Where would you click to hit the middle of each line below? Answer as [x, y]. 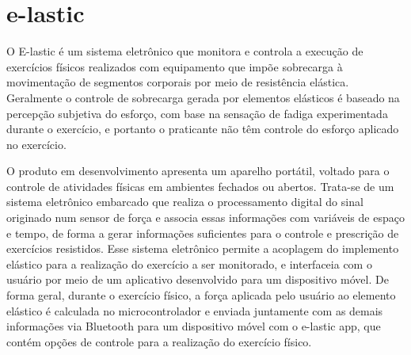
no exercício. [36, 144]
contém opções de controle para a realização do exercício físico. [159, 341]
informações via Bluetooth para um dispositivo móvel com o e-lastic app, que [194, 326]
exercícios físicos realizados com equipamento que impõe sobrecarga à [175, 66]
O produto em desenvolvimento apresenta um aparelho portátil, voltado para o [198, 171]
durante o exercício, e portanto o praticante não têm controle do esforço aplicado [203, 129]
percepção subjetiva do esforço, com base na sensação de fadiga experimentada [197, 113]
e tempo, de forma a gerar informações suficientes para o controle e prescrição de [203, 233]
